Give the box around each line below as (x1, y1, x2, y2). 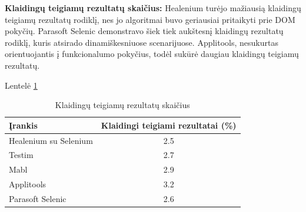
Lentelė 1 (5, 79, 38, 91)
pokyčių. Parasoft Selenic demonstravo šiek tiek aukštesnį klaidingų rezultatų (5, 25, 284, 37)
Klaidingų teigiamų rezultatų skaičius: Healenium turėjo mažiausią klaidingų (5, 2, 301, 14)
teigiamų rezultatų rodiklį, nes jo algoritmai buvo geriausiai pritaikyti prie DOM (5, 13, 295, 25)
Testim (9, 149, 34, 161)
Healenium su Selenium (9, 134, 93, 146)
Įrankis (9, 119, 38, 131)
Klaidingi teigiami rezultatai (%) (101, 119, 237, 131)
